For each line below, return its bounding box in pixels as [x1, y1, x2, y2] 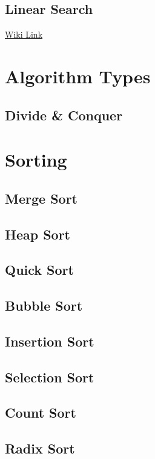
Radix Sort [5, 439, 75, 458]
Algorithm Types [5, 63, 151, 88]
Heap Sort [5, 224, 71, 243]
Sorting [5, 147, 67, 172]
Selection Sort [5, 367, 94, 386]
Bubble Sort [5, 296, 83, 315]
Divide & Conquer [5, 105, 123, 124]
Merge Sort [5, 188, 77, 207]
